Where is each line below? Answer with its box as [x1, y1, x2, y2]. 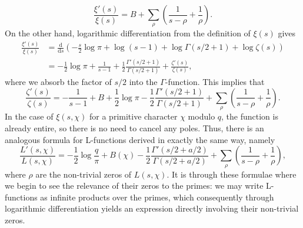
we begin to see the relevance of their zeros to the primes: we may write [5, 179, 264, 192]
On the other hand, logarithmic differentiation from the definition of [5, 27, 251, 39]
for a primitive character [89, 110, 178, 122]
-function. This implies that [165, 76, 265, 88]
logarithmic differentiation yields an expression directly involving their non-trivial [5, 202, 299, 215]
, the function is [221, 110, 278, 122]
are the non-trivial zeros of [35, 168, 132, 180]
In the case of [5, 110, 54, 122]
